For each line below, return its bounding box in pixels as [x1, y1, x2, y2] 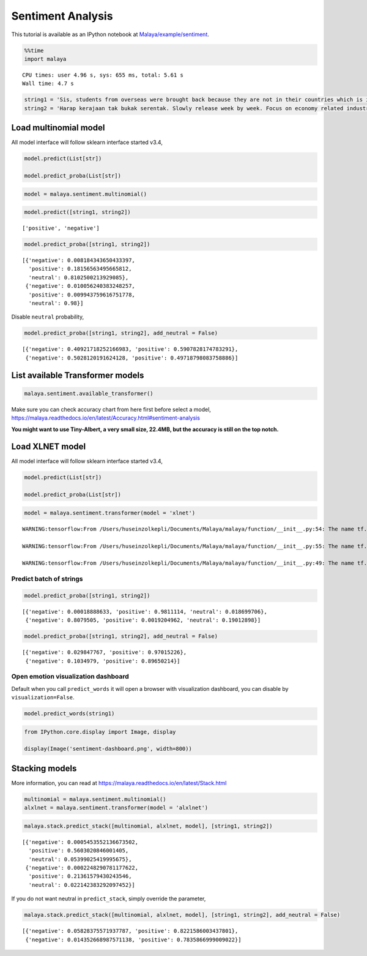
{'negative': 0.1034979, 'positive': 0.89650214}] [25, 657, 180, 664]
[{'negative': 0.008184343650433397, [22, 257, 136, 264]
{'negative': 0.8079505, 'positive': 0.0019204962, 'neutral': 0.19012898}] [25, 617, 261, 624]
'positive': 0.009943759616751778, [28, 291, 136, 298]
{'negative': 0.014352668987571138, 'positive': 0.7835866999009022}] [25, 936, 242, 943]
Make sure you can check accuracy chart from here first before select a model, [11, 405, 211, 413]
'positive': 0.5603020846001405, [28, 847, 129, 854]
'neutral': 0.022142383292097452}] [28, 881, 136, 888]
